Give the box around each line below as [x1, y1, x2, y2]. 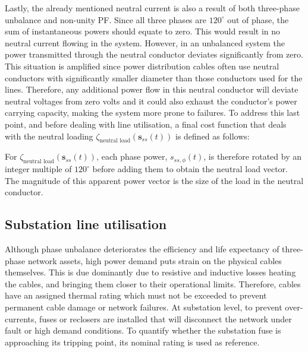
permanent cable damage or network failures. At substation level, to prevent [5, 301, 282, 313]
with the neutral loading [5, 129, 93, 142]
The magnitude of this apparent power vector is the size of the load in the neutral [5, 174, 304, 186]
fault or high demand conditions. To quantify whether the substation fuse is [5, 324, 281, 337]
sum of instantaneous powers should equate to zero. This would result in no [5, 25, 281, 37]
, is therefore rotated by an [203, 150, 301, 163]
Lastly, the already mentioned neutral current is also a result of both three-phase [5, 2, 300, 14]
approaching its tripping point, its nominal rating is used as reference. [5, 335, 260, 348]
